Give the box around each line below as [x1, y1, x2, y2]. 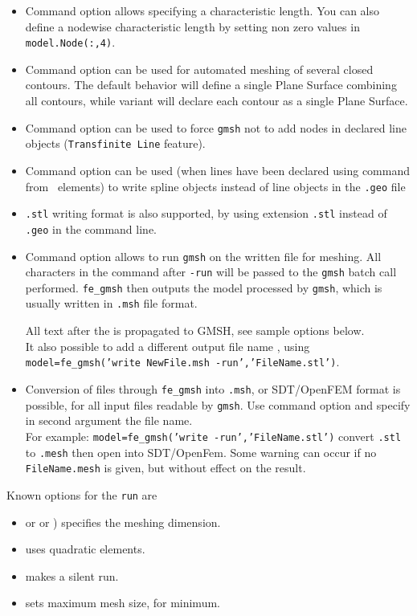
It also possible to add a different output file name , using [25, 337, 310, 354]
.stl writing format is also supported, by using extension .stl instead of [25, 205, 387, 222]
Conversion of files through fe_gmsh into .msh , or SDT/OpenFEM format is [25, 380, 401, 397]
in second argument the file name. [25, 412, 193, 429]
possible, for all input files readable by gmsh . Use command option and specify [25, 396, 411, 413]
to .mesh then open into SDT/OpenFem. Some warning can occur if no [25, 443, 377, 460]
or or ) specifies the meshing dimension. [25, 513, 221, 530]
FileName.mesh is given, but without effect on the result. [25, 459, 306, 476]
